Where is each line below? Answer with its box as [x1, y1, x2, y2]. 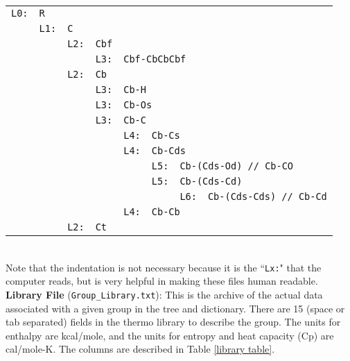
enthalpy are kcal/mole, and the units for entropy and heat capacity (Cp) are [6, 328, 334, 342]
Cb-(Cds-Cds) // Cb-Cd [207, 191, 327, 202]
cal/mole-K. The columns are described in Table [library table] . [6, 342, 275, 356]
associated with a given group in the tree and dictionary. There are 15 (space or [6, 301, 345, 315]
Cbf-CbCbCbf [123, 53, 186, 65]
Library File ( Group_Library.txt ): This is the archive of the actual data [6, 287, 323, 301]
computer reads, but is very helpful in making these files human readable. [6, 274, 318, 288]
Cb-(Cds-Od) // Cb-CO [180, 160, 294, 171]
